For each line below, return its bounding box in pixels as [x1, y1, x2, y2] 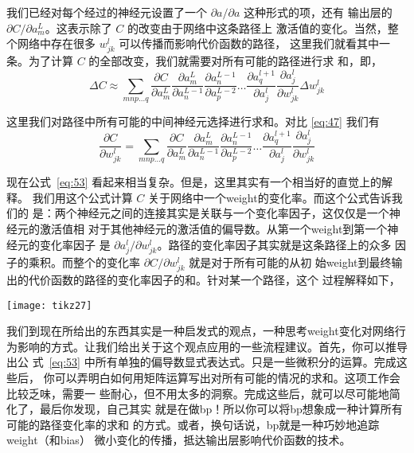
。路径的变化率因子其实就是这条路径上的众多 [157, 236, 392, 252]
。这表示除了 [45, 19, 112, 36]
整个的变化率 [72, 253, 140, 270]
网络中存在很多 [17, 35, 96, 52]
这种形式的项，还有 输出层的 [244, 4, 393, 20]
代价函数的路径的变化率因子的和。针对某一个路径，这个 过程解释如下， [28, 271, 400, 287]
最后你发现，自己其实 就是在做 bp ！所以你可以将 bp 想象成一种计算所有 [39, 400, 403, 417]
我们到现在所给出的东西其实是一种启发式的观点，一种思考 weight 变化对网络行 [6, 322, 406, 339]
